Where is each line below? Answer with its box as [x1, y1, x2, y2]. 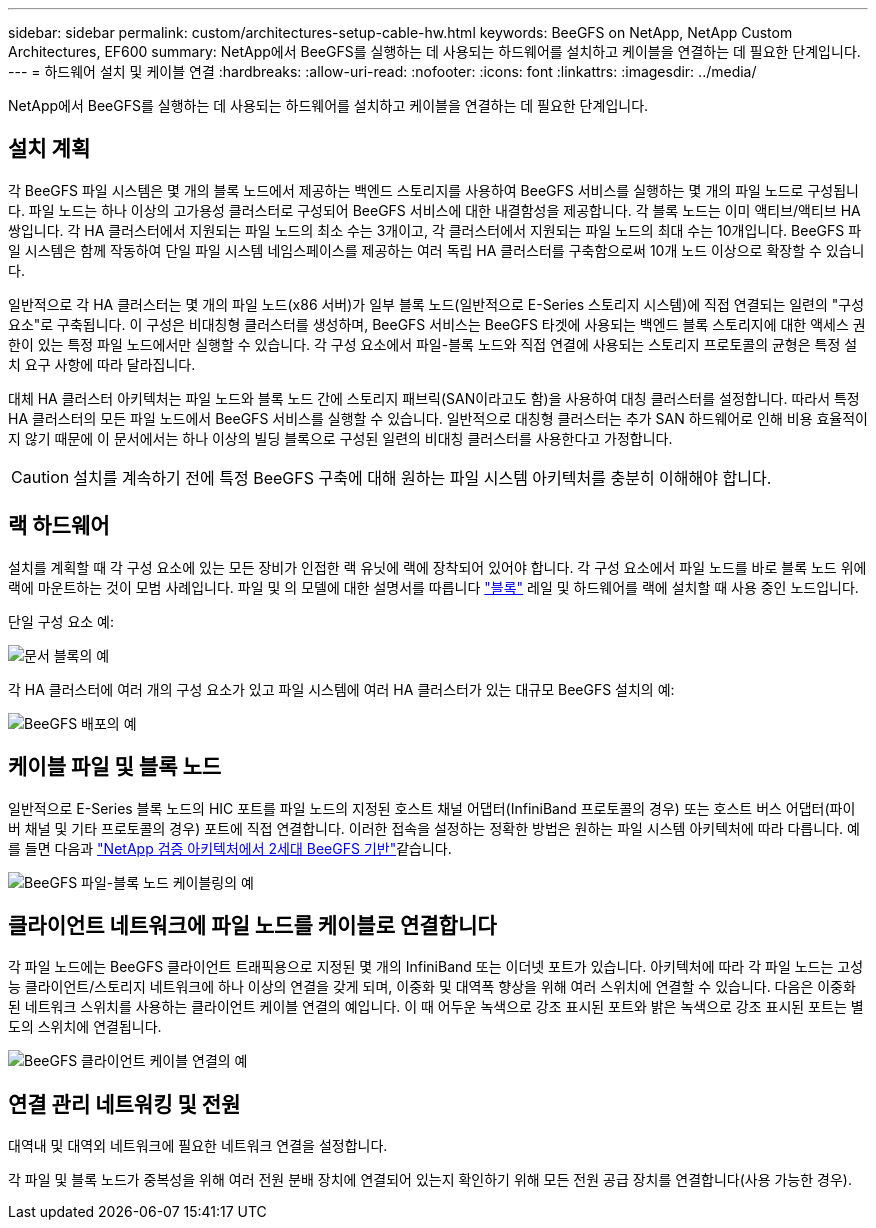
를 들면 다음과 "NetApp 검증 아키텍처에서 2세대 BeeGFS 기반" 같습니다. [8, 839, 452, 857]
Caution [11, 466, 70, 487]
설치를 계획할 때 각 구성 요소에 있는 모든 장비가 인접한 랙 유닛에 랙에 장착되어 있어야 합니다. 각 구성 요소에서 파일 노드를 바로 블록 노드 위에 [8, 558, 867, 576]
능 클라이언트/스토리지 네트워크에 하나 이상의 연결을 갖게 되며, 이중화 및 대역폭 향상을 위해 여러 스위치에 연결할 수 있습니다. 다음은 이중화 [8, 978, 856, 996]
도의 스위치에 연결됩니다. [8, 1018, 162, 1036]
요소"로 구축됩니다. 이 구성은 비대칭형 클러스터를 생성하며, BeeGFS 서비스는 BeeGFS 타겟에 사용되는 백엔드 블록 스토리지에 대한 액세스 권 [8, 315, 866, 333]
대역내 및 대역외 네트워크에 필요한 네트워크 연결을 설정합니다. [8, 1137, 388, 1155]
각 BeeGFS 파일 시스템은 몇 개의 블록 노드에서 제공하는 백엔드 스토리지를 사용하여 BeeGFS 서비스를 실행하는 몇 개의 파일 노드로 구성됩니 [8, 181, 859, 199]
